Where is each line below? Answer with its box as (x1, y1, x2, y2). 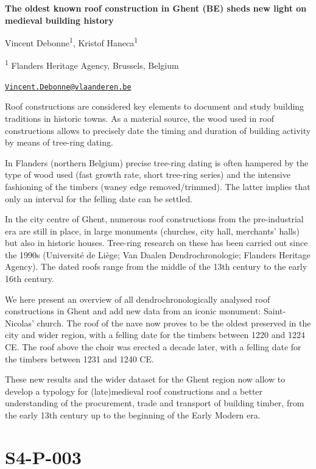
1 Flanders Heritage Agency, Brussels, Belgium (5, 57, 179, 72)
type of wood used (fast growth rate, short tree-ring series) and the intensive (5, 168, 290, 181)
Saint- (264, 305, 286, 317)
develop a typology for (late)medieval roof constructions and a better (5, 384, 263, 397)
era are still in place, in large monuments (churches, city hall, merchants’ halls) (5, 224, 300, 237)
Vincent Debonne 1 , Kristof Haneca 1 (5, 35, 138, 49)
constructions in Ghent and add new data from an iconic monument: (5, 305, 261, 317)
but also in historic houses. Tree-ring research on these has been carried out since (5, 236, 308, 249)
